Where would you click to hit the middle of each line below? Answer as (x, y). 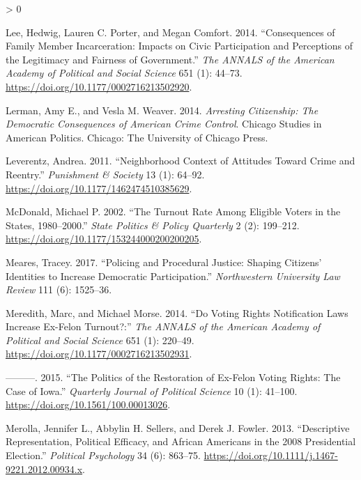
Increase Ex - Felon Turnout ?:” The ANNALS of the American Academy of (163, 326)
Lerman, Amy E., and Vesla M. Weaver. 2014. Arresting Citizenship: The (162, 110)
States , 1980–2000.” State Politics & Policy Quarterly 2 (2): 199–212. (153, 225)
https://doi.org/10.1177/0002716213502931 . (99, 354)
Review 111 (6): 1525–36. (59, 289)
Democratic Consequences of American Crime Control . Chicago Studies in (164, 124)
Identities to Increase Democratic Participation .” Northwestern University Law (173, 276)
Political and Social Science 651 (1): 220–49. (100, 340)
